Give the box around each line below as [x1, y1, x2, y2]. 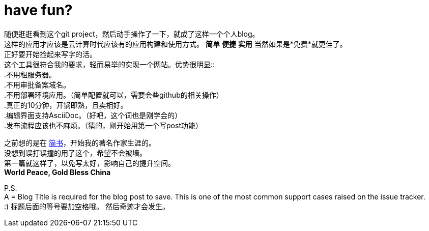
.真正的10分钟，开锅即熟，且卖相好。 [4, 100, 128, 109]
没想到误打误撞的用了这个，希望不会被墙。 [4, 148, 147, 157]
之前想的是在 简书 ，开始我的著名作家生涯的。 [4, 138, 156, 147]
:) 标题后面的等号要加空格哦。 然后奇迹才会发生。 [4, 201, 170, 211]
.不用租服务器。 [4, 70, 56, 79]
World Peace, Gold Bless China [4, 167, 111, 177]
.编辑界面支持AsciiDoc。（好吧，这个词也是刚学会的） [4, 110, 182, 120]
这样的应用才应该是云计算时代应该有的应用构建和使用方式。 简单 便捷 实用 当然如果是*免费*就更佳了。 [4, 39, 347, 48]
